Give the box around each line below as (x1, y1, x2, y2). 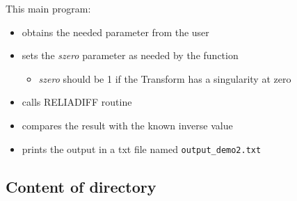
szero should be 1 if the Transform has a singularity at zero (38, 71, 291, 86)
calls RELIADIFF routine (22, 95, 132, 109)
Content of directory (6, 175, 156, 197)
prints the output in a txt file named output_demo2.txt (22, 141, 262, 156)
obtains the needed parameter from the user (22, 24, 209, 39)
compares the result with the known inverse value (22, 118, 233, 132)
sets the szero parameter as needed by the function (22, 48, 239, 63)
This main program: (6, 1, 91, 15)
